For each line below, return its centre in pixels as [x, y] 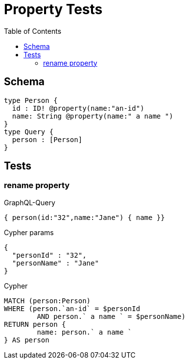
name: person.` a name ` [84, 332]
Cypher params [29, 232]
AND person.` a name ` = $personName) [111, 316]
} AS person [27, 340]
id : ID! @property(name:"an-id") [78, 108]
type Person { [31, 100]
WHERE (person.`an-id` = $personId [72, 308]
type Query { [29, 132]
